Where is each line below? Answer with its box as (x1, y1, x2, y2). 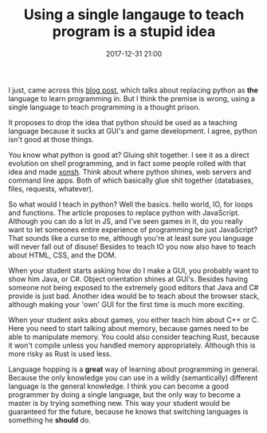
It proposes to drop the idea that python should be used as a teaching (8, 117, 238, 127)
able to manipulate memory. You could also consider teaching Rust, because (8, 332, 260, 341)
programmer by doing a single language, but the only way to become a (8, 389, 241, 400)
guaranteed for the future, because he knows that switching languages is (8, 407, 249, 416)
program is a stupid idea (52, 22, 216, 41)
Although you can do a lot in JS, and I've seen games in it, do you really (8, 216, 243, 226)
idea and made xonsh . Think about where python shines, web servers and (8, 167, 252, 176)
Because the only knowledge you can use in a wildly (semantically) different (8, 372, 258, 382)
